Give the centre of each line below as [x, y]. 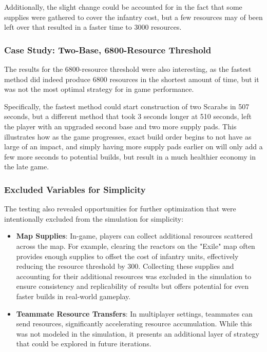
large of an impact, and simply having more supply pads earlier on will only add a [133, 146]
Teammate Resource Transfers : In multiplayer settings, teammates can [134, 313]
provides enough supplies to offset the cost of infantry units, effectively [127, 256]
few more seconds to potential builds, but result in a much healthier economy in [130, 156]
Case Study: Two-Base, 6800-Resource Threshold [108, 50]
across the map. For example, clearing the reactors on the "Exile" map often [136, 246]
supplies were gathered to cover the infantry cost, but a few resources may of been [133, 17]
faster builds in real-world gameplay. [73, 296]
